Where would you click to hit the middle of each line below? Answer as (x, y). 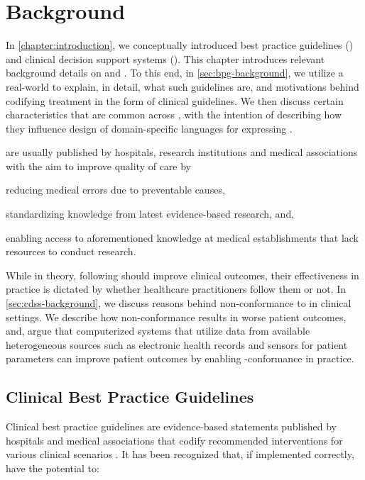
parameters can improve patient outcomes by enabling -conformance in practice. (180, 358)
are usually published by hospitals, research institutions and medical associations (182, 152)
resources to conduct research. (71, 251)
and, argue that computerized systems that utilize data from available (158, 331)
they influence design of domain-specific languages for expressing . (149, 128)
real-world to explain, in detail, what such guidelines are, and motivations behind (182, 86)
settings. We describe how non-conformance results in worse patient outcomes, (176, 317)
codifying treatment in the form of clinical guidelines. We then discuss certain (175, 100)
